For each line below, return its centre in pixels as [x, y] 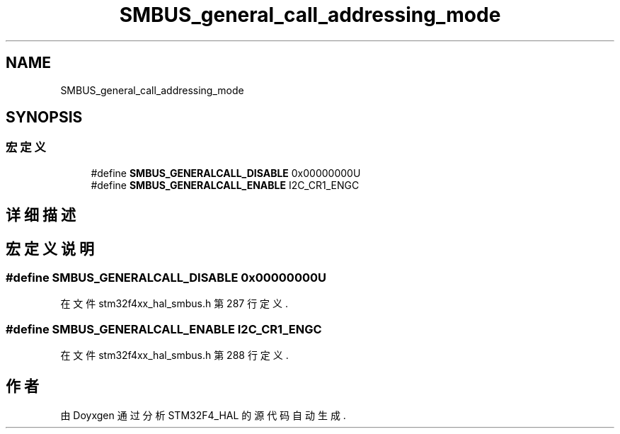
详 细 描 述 [41, 215]
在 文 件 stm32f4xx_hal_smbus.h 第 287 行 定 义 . [174, 304]
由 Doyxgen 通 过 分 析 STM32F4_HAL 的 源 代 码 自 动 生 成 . [203, 416]
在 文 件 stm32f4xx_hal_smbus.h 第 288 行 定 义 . [174, 355]
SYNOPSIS [44, 118]
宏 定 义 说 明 [50, 249]
